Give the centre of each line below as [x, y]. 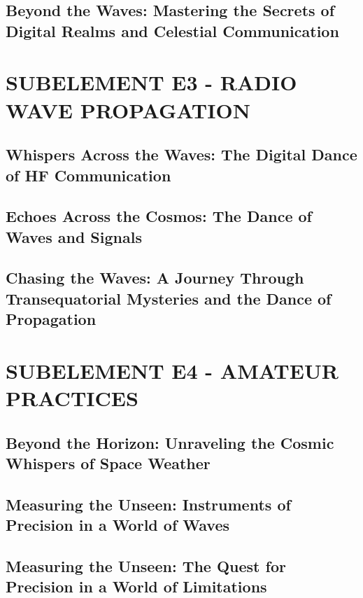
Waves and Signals [74, 236]
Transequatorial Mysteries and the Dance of [169, 298]
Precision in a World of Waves [118, 525]
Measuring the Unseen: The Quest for [146, 565]
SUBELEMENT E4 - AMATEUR [172, 370]
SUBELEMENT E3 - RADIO [151, 82]
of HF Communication [88, 175]
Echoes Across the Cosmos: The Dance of [159, 216]
